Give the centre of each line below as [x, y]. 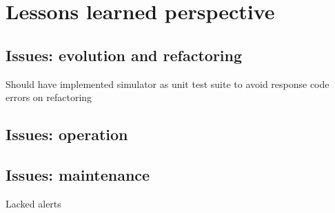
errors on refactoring [49, 97]
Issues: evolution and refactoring [124, 55]
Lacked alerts [33, 203]
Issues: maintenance [78, 174]
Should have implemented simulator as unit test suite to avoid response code [167, 83]
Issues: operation [67, 134]
